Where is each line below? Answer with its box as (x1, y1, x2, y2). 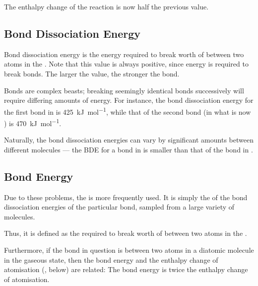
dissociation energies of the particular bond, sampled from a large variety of (4, 202, 235, 212)
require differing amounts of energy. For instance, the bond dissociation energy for (4, 95, 254, 105)
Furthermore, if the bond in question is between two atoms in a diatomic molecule (4, 245, 254, 255)
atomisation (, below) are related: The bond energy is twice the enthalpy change (4, 264, 248, 275)
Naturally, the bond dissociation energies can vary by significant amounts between (4, 135, 254, 145)
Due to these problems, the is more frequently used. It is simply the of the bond (4, 192, 248, 202)
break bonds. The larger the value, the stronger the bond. (4, 68, 180, 78)
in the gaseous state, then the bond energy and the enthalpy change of (4, 254, 218, 265)
